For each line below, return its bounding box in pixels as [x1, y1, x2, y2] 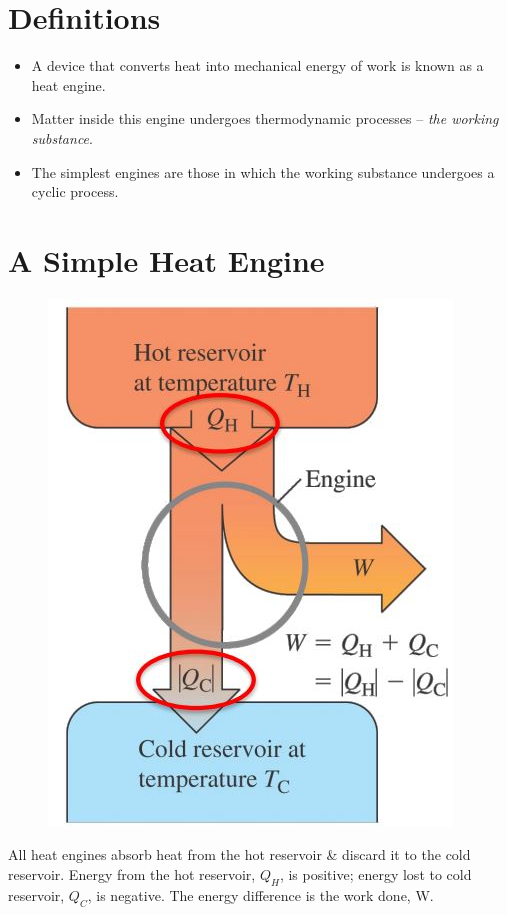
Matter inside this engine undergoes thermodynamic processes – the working [31, 108, 499, 129]
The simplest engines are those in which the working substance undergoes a [31, 161, 495, 182]
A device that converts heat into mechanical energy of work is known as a [31, 55, 484, 76]
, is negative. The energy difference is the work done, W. [87, 884, 434, 905]
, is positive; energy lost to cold [279, 864, 472, 884]
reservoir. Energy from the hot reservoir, [8, 864, 256, 884]
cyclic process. [31, 181, 119, 202]
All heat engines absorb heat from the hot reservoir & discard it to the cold [8, 844, 471, 865]
